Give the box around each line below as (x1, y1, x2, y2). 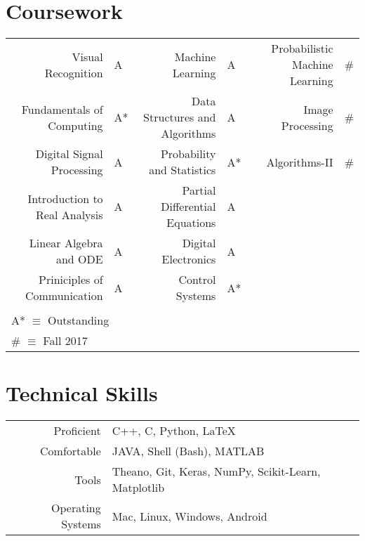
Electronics (161, 251, 216, 268)
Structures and (143, 109, 216, 126)
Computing (48, 117, 103, 133)
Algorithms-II (266, 153, 333, 170)
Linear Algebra (29, 235, 103, 252)
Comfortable (40, 443, 101, 459)
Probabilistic (271, 40, 333, 57)
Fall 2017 (43, 332, 88, 349)
